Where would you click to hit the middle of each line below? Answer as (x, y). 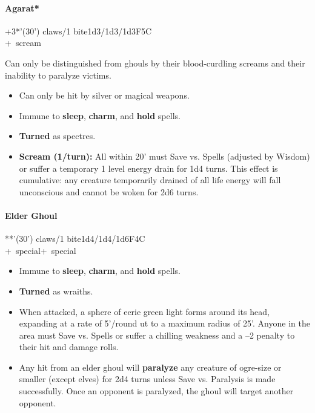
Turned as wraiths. (56, 291)
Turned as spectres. (57, 136)
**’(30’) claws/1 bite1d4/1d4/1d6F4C (75, 239)
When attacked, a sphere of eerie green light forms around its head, (144, 311)
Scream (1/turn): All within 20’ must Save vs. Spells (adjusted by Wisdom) (164, 156)
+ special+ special (41, 250)
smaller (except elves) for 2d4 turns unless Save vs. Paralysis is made (147, 379)
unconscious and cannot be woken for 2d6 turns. (109, 191)
